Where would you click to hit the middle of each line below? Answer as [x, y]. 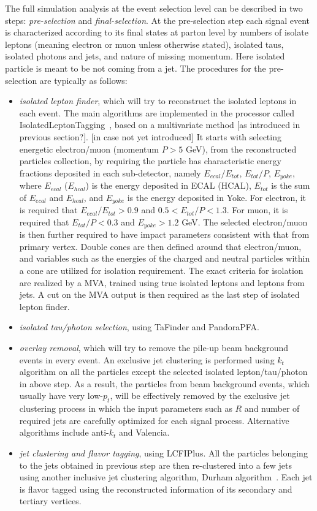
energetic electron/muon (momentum [89, 149]
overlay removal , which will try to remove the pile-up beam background [154, 348]
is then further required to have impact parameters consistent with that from [164, 234]
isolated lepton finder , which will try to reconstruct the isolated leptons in [158, 101]
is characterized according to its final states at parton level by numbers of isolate [157, 32]
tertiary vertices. [50, 501]
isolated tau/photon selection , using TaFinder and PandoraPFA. [139, 327]
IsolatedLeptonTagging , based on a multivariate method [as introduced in [160, 125]
